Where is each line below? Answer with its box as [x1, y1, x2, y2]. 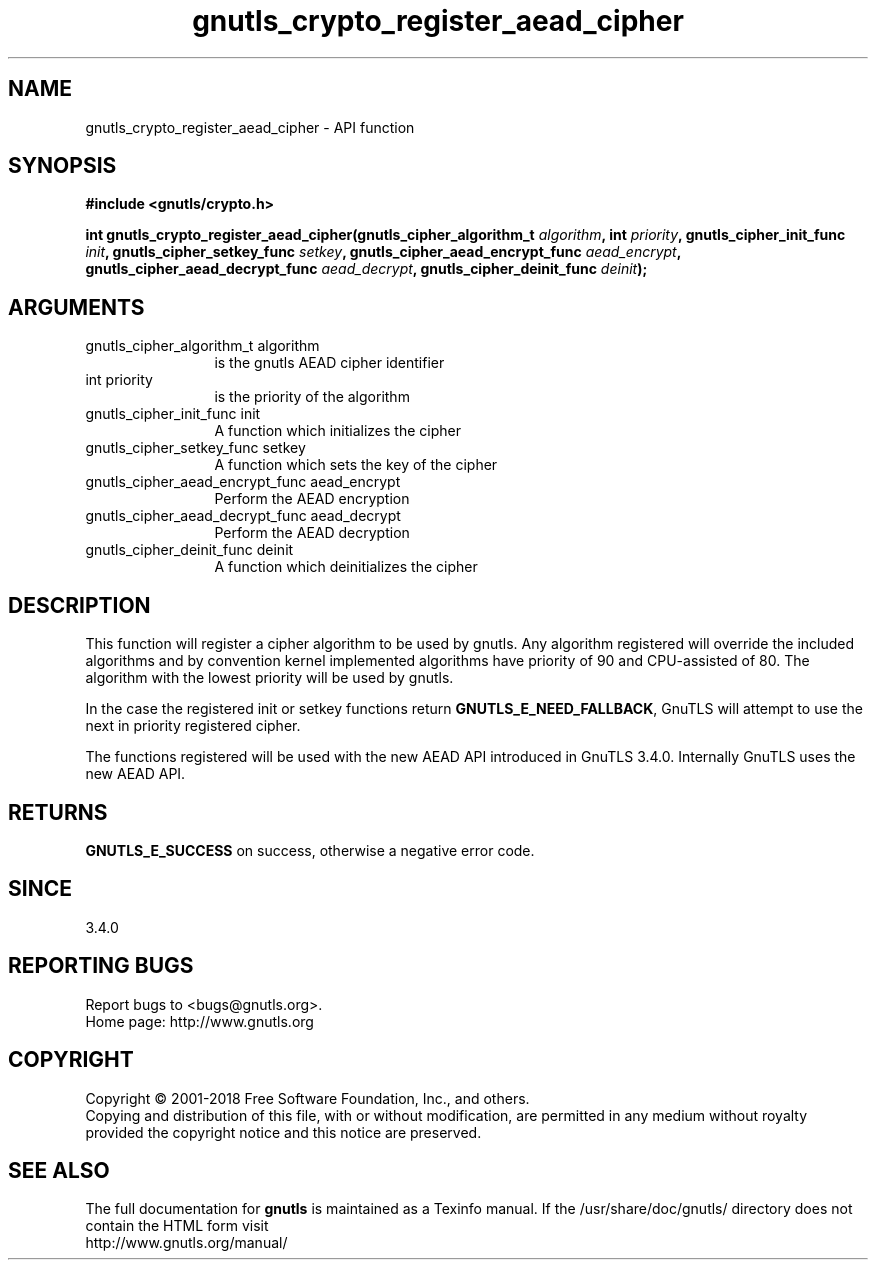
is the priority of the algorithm [214, 388, 410, 406]
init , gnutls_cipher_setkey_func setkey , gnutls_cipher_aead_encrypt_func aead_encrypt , [85, 243, 681, 261]
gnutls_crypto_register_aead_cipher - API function [85, 118, 415, 136]
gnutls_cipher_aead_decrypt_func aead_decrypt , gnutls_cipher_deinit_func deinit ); [85, 260, 648, 278]
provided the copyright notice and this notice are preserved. [85, 1123, 482, 1141]
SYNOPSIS [8, 153, 117, 179]
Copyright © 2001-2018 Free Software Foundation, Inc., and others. [85, 1089, 530, 1107]
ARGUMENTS [8, 294, 145, 320]
